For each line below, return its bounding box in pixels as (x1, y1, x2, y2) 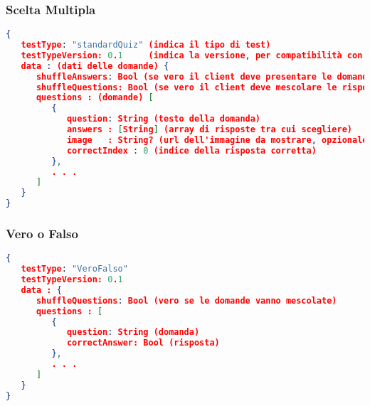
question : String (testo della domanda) (66, 114, 261, 124)
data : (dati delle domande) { (21, 60, 169, 71)
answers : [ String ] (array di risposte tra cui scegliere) (66, 124, 352, 135)
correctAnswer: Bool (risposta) (66, 338, 220, 348)
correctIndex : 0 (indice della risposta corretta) (66, 145, 317, 156)
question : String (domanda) (66, 327, 200, 338)
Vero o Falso (6, 225, 78, 242)
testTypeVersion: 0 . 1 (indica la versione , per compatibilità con (21, 50, 363, 60)
